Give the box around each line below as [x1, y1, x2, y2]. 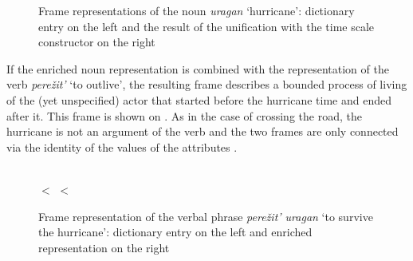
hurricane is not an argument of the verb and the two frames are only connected [6, 123, 399, 140]
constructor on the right [38, 34, 155, 50]
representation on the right [38, 239, 170, 255]
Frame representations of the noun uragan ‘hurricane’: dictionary [38, 2, 355, 18]
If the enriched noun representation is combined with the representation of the [6, 60, 389, 77]
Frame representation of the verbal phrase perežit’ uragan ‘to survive [38, 208, 373, 224]
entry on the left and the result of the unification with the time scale [38, 18, 375, 34]
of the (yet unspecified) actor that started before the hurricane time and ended [6, 91, 391, 108]
